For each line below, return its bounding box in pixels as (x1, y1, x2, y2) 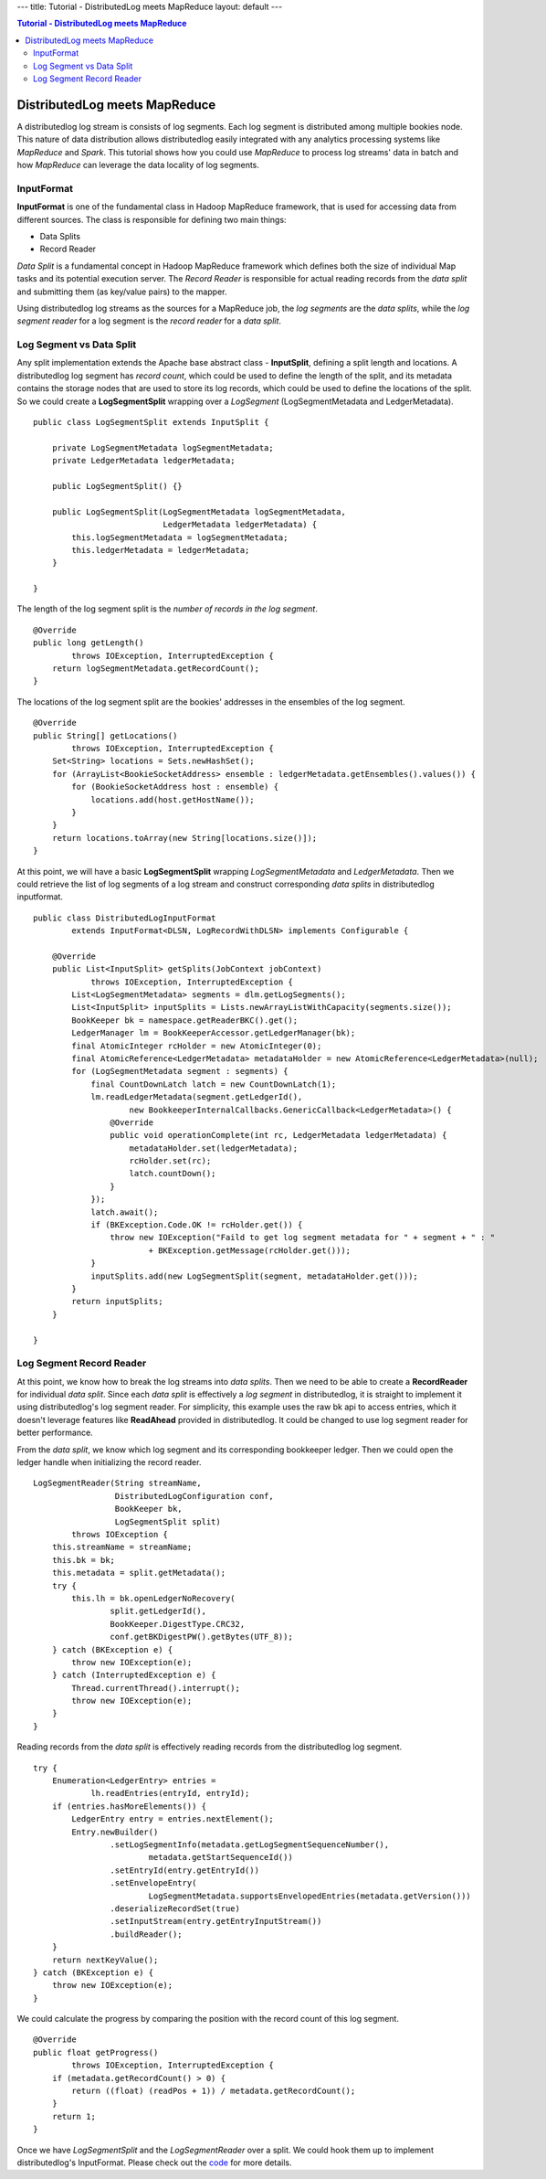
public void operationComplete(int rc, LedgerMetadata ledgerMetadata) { (110, 1130, 447, 1141)
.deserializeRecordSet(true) (110, 1903, 241, 1914)
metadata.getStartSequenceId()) (148, 1852, 294, 1863)
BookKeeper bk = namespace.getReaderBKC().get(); (71, 1015, 299, 1026)
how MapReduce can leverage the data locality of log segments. (16, 160, 260, 171)
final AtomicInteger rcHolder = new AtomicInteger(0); (71, 1040, 322, 1051)
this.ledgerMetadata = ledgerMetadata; (71, 545, 250, 555)
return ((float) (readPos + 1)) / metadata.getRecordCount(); (71, 2086, 356, 2097)
